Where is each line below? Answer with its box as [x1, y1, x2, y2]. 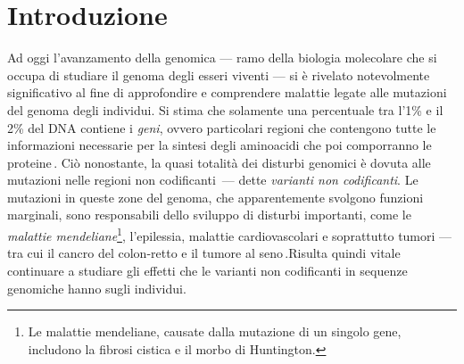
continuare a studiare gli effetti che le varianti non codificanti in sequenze [7, 261, 408, 279]
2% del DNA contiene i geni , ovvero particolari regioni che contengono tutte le [7, 118, 436, 136]
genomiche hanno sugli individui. [7, 278, 186, 297]
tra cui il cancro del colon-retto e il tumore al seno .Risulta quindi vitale [7, 244, 401, 262]
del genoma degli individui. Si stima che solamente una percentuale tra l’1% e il [7, 100, 443, 119]
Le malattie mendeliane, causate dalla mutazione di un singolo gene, [28, 322, 402, 341]
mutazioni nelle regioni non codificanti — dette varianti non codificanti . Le [7, 170, 418, 189]
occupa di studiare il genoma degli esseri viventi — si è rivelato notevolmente [7, 65, 430, 84]
